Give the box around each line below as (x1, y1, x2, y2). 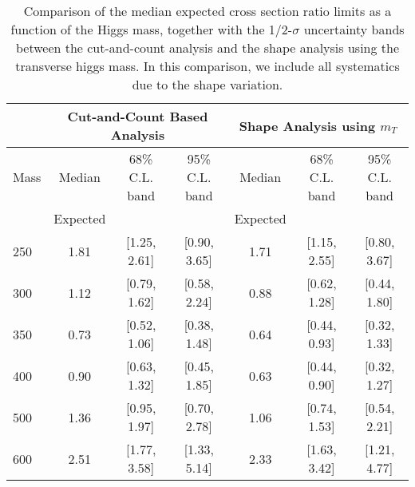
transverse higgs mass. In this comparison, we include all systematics (15, 57, 400, 75)
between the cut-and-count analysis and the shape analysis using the (15, 38, 400, 57)
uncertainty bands (303, 20, 405, 38)
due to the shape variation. (132, 75, 283, 93)
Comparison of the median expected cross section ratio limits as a (23, 2, 392, 20)
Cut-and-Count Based (67, 107, 208, 125)
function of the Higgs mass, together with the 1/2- (10, 20, 293, 38)
